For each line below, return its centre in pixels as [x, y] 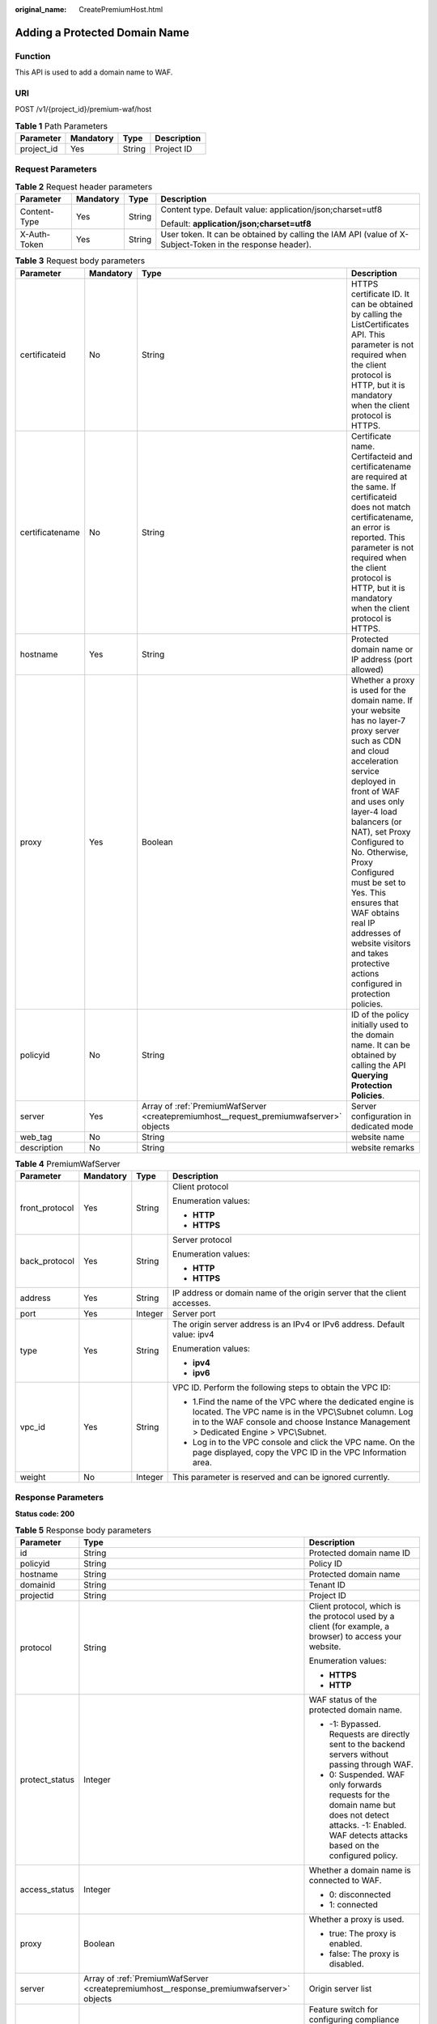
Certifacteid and [382, 456]
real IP [363, 923]
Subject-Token [188, 244]
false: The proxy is [364, 1954]
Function [33, 56]
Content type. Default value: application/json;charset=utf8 [272, 210]
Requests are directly [369, 1734]
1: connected [353, 1905]
